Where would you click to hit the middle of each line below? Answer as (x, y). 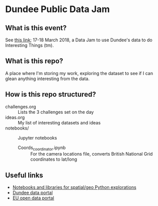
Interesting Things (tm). (29, 45)
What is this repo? (34, 61)
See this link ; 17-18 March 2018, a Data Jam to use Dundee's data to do (79, 40)
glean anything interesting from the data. (47, 79)
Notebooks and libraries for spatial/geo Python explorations (74, 187)
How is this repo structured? (51, 94)
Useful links (24, 175)
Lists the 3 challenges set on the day (56, 112)
